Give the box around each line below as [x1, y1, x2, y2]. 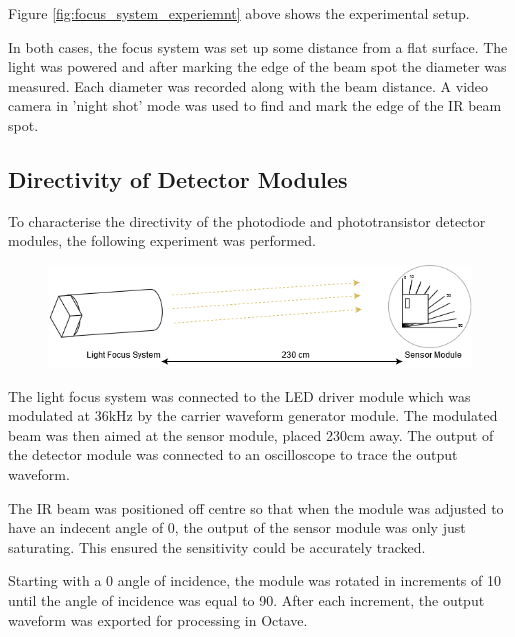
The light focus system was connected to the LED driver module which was [8, 385, 471, 406]
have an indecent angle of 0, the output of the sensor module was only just [8, 517, 466, 538]
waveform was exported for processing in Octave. [8, 609, 308, 630]
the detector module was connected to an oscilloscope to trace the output [8, 444, 458, 465]
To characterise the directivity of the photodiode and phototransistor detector [8, 210, 486, 231]
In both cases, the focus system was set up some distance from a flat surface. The [8, 36, 508, 57]
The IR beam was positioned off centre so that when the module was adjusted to [8, 497, 504, 518]
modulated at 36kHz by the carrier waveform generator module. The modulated [8, 405, 498, 426]
